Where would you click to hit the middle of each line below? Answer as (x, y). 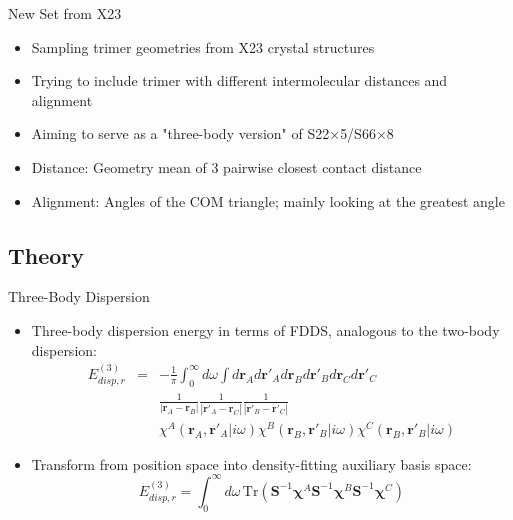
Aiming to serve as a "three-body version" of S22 (180, 133)
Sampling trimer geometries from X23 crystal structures (203, 46)
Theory (46, 254)
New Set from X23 (65, 13)
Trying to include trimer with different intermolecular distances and (239, 80)
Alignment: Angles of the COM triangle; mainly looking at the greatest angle (268, 200)
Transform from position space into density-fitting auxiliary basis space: (251, 463)
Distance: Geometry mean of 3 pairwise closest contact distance (226, 166)
